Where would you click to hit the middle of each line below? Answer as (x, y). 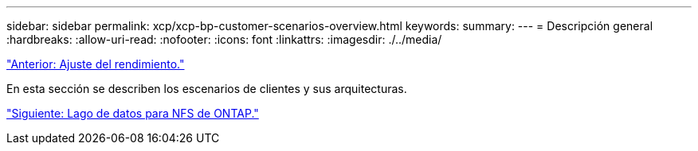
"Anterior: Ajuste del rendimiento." (96, 64)
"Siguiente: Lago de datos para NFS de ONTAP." (133, 113)
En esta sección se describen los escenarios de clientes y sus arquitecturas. (207, 89)
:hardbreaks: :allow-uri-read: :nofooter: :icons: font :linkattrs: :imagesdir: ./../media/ (224, 39)
